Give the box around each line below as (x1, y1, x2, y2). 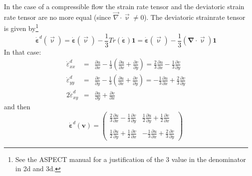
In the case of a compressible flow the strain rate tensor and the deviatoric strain (4, 1, 245, 11)
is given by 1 (4, 22, 39, 33)
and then (4, 102, 31, 112)
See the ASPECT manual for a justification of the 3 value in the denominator (15, 154, 246, 164)
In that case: (4, 46, 41, 57)
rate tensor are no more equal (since (4, 12, 111, 22)
